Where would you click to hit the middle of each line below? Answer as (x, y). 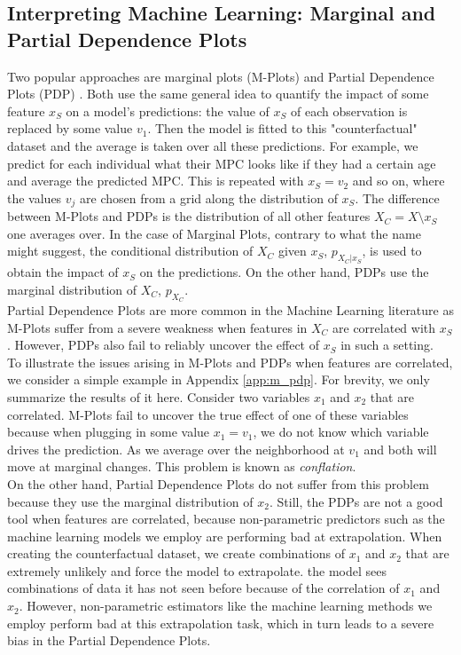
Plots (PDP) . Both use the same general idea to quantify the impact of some (218, 94)
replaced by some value (70, 128)
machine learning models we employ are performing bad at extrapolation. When (225, 536)
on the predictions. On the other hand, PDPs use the (284, 272)
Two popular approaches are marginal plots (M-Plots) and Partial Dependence (221, 76)
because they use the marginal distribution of (130, 501)
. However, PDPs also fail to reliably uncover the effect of (163, 345)
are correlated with (384, 327)
